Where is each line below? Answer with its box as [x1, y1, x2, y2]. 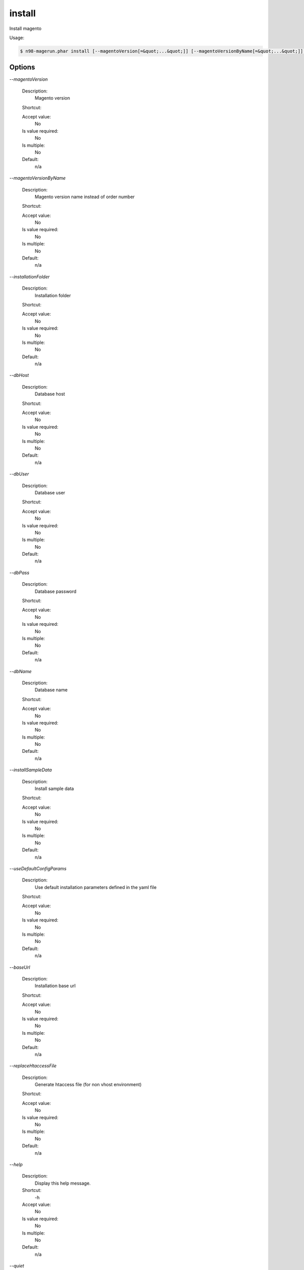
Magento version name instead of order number [34, 194, 135, 200]
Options [9, 63, 35, 72]
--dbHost [9, 372, 29, 378]
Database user [34, 489, 65, 495]
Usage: [9, 35, 25, 41]
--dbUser [9, 471, 29, 477]
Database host [34, 391, 65, 397]
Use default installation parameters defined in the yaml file [34, 884, 157, 890]
